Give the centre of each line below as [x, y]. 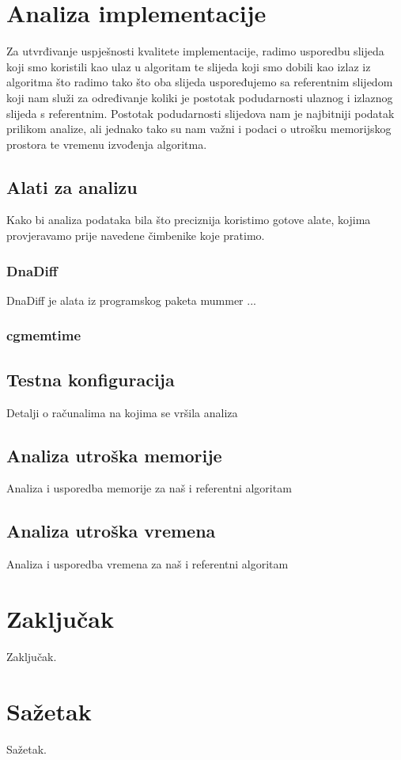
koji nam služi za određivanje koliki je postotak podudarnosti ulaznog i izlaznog [200, 97]
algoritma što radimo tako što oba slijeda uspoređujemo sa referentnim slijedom [200, 82]
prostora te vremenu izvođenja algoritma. [107, 144]
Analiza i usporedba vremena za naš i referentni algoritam [148, 564]
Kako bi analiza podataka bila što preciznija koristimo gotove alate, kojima [189, 220]
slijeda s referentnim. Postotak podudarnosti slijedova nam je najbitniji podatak [200, 113]
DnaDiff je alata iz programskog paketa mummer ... [131, 300]
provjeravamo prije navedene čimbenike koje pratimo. [136, 236]
